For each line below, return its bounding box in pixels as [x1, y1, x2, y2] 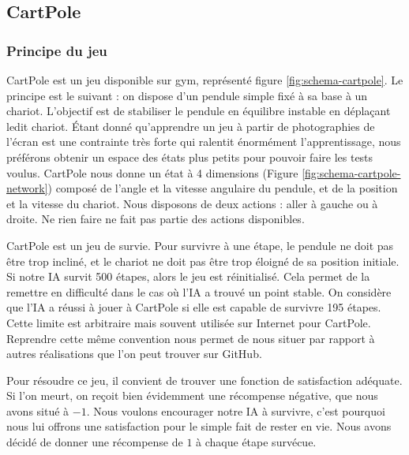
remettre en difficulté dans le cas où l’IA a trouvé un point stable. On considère [6, 283, 392, 300]
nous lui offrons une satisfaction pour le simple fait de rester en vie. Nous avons [6, 418, 392, 434]
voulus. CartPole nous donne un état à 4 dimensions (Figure [6, 164, 298, 181]
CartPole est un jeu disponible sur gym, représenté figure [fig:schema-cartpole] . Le [6, 72, 403, 88]
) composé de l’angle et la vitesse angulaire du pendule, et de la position [47, 180, 398, 196]
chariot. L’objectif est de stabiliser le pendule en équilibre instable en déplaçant [6, 103, 391, 119]
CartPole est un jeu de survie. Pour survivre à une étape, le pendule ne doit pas [6, 237, 394, 253]
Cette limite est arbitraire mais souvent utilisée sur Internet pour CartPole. [6, 314, 371, 330]
